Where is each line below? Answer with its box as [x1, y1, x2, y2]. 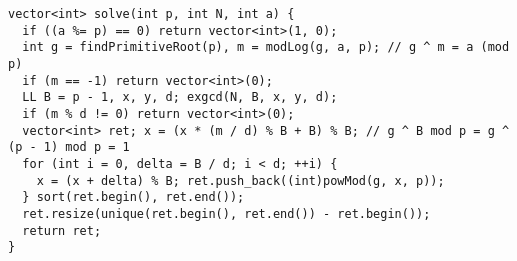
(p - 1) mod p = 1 [8, 140, 130, 155]
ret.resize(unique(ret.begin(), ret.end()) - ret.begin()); [22, 206, 431, 221]
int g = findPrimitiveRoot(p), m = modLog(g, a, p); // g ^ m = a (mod [22, 40, 510, 55]
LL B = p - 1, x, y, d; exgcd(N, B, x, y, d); [22, 90, 338, 105]
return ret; [22, 223, 102, 238]
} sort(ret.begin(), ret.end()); [22, 190, 245, 205]
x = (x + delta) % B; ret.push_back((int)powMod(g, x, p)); [36, 173, 445, 188]
